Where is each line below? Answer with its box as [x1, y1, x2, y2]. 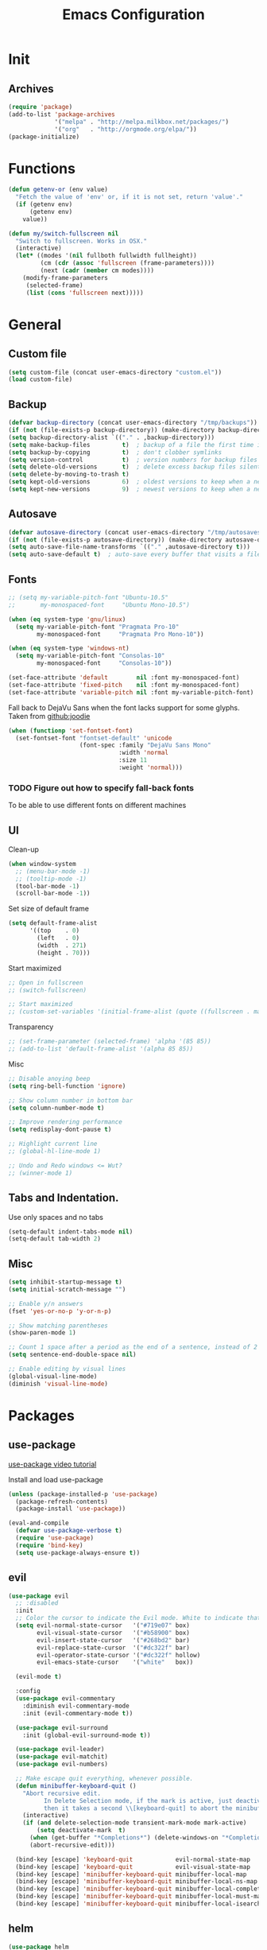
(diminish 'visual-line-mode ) [8, 1380, 109, 1388]
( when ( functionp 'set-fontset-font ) [8, 726, 133, 735]
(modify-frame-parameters [22, 274, 109, 282]
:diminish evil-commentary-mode [22, 1702, 130, 1710]
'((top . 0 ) [29, 926, 80, 935]
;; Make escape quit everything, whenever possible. [15, 1775, 194, 1783]
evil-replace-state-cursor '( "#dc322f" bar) [37, 1644, 191, 1652]
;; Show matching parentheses [8, 1322, 109, 1330]
